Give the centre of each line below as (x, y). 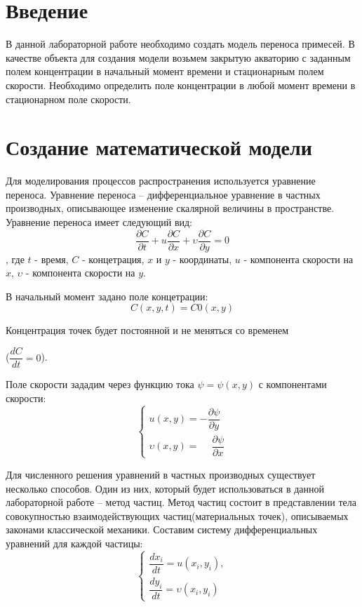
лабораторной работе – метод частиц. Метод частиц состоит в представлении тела (181, 502)
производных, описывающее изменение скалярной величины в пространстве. (170, 208)
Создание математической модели (159, 147)
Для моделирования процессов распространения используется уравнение (161, 181)
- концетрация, (113, 259)
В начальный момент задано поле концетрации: (107, 296)
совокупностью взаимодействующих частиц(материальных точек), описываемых (177, 515)
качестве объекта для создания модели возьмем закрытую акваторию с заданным (178, 57)
